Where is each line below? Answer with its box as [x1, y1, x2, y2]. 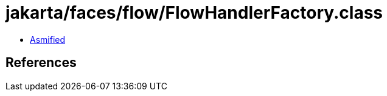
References [5, 55, 77, 71]
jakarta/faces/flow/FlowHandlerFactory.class [5, 2, 383, 23]
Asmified [30, 34, 66, 45]
